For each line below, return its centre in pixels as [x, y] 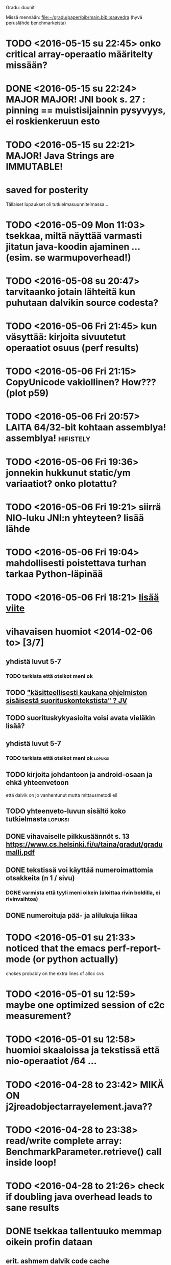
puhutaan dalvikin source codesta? [82, 303]
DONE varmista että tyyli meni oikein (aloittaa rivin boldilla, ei [83, 893]
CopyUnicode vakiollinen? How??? [81, 382]
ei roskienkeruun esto [53, 121]
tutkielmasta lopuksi [38, 819]
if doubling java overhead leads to [79, 1197]
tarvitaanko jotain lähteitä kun [71, 292]
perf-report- [134, 949]
